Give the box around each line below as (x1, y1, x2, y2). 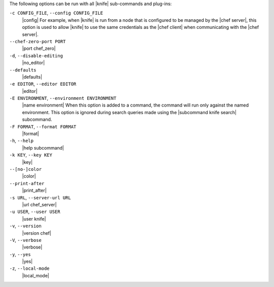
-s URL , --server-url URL (9, 194, 71, 200)
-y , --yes (9, 251, 31, 257)
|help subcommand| (22, 145, 64, 151)
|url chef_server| (22, 201, 57, 207)
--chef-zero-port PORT (9, 39, 66, 44)
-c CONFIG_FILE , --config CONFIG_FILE (9, 10, 104, 16)
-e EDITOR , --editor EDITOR (9, 81, 77, 87)
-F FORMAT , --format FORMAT (9, 123, 77, 129)
